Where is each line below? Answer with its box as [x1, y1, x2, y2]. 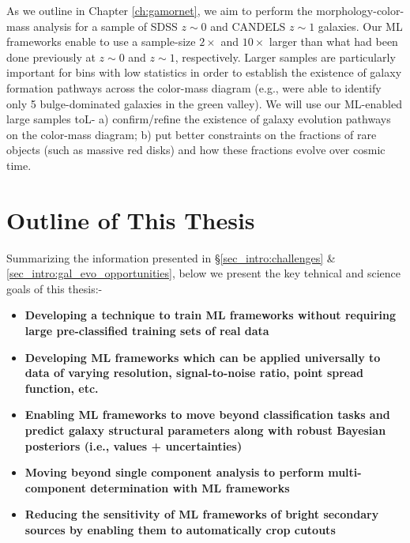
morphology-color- [316, 2, 404, 18]
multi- [328, 464, 362, 481]
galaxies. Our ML [318, 17, 403, 34]
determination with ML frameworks [90, 479, 290, 496]
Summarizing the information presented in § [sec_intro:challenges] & [6, 249, 336, 266]
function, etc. [24, 379, 99, 396]
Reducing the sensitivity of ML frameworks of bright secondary [24, 506, 379, 522]
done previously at [6, 48, 96, 65]
